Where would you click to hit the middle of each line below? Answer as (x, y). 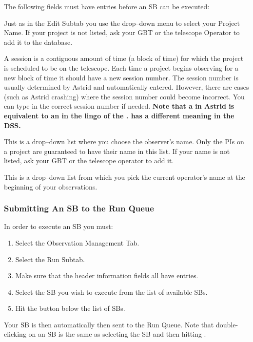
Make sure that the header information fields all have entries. (107, 275)
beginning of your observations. (51, 186)
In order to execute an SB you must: (58, 226)
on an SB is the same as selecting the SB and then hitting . (117, 334)
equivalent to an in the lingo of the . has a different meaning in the (119, 115)
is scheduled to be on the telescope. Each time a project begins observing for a (121, 67)
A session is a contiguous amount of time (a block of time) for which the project (124, 58)
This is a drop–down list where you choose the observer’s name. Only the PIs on (124, 142)
